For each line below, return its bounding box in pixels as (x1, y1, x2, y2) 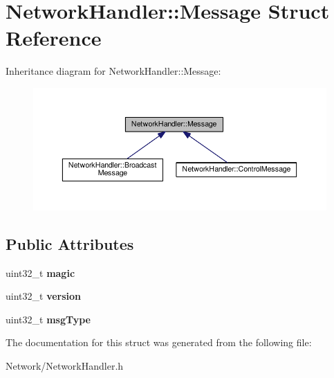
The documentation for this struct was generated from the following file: (6, 335, 312, 350)
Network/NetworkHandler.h (6, 358, 124, 372)
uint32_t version (6, 289, 82, 303)
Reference (6, 24, 102, 52)
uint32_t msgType (6, 312, 91, 326)
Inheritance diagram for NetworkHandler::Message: (6, 64, 221, 78)
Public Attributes (6, 233, 134, 254)
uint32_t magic (6, 265, 75, 280)
